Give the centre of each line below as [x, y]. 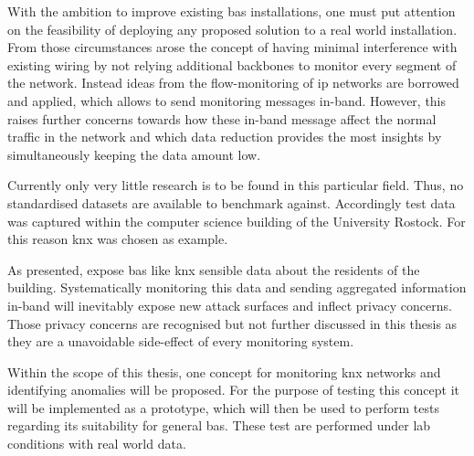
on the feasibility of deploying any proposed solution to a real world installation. [232, 29]
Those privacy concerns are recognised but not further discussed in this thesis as [232, 323]
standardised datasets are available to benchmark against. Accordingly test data [232, 202]
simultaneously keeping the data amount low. [134, 154]
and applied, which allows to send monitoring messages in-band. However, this [227, 100]
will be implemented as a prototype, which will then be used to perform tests [223, 407]
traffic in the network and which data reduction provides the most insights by [225, 137]
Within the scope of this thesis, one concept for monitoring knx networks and [224, 371]
